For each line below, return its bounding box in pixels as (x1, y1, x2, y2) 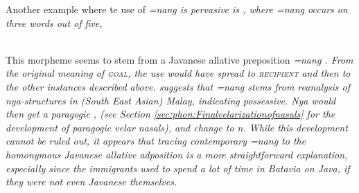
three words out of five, (6, 15, 103, 30)
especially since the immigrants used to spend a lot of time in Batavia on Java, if (6, 160, 350, 175)
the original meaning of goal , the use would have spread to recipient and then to (6, 66, 351, 80)
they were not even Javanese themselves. (6, 174, 177, 189)
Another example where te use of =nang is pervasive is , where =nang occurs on (6, 2, 348, 16)
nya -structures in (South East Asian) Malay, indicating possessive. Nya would (6, 93, 336, 107)
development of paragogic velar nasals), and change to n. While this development (6, 120, 348, 134)
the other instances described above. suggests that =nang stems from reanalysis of (6, 79, 351, 93)
